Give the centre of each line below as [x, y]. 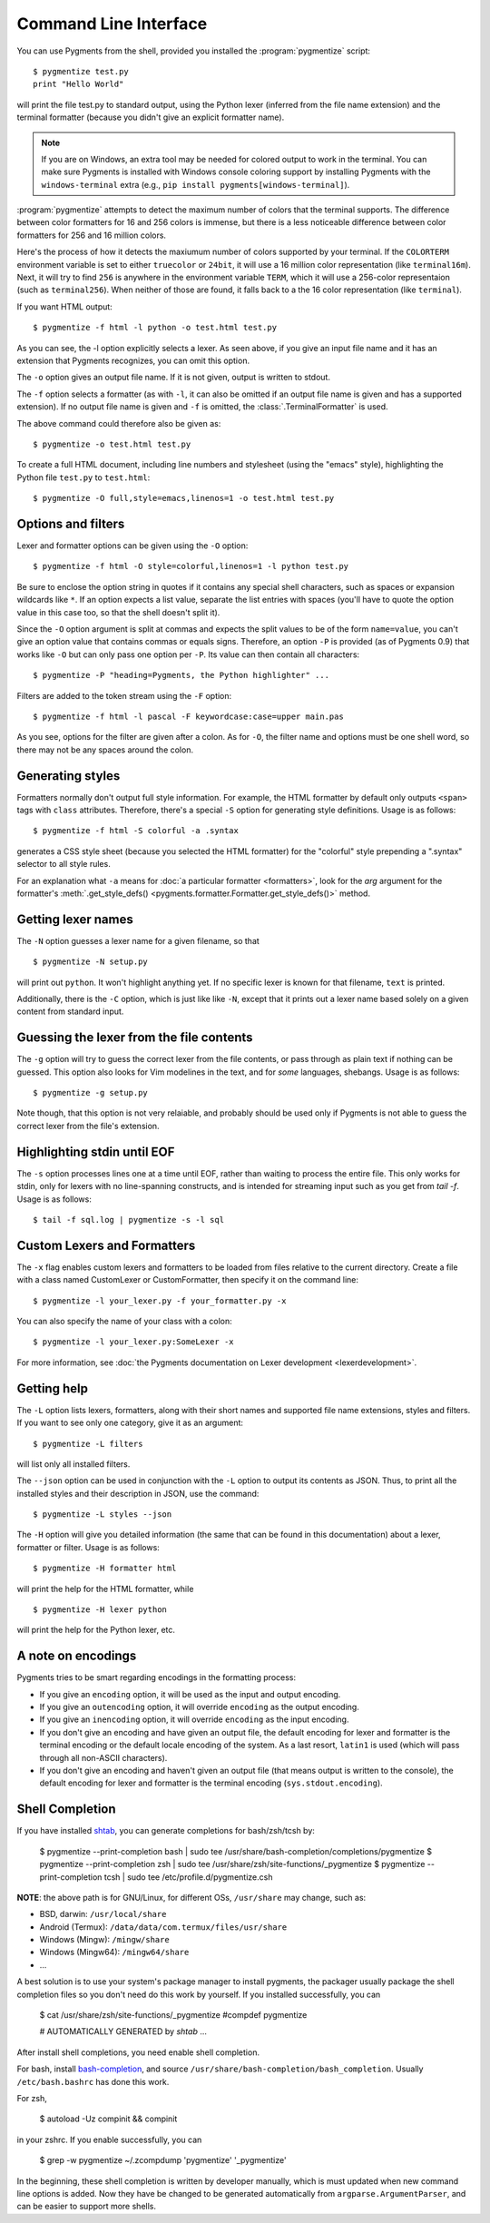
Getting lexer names [75, 919]
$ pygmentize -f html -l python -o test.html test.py [155, 328]
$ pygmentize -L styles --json [103, 1515]
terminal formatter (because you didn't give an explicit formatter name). [151, 117]
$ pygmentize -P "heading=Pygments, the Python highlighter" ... [181, 675]
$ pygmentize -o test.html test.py [112, 444]
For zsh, [32, 2098]
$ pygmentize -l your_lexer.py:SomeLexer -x [134, 1342]
